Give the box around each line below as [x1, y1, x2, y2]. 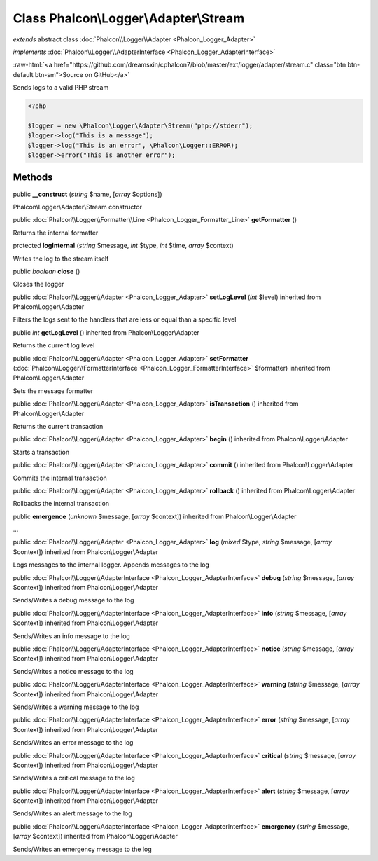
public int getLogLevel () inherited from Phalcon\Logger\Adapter [13, 328, 199, 336]
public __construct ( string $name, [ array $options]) [13, 190, 162, 198]
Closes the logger [13, 280, 64, 289]
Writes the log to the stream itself [13, 254, 109, 263]
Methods [13, 172, 53, 184]
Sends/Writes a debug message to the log [13, 596, 134, 605]
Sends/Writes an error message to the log [13, 738, 134, 747]
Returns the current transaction [13, 422, 104, 430]
